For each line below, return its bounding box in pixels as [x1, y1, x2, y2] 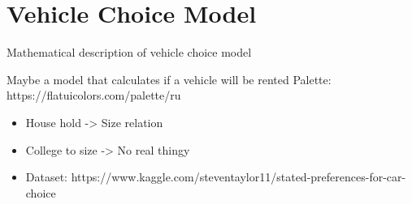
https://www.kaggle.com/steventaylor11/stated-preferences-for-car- [71, 168, 406, 185]
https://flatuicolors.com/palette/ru [7, 87, 181, 104]
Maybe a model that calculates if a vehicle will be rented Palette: [7, 70, 332, 87]
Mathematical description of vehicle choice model [7, 44, 252, 61]
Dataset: [25, 168, 68, 185]
